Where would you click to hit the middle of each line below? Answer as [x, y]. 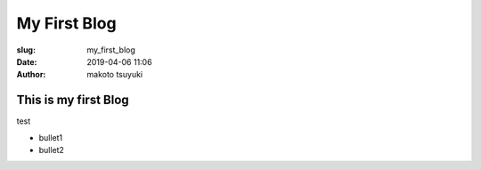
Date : [27, 61]
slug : [26, 50]
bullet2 [51, 150]
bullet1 [51, 137]
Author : [31, 75]
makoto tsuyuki [114, 75]
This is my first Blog [73, 100]
